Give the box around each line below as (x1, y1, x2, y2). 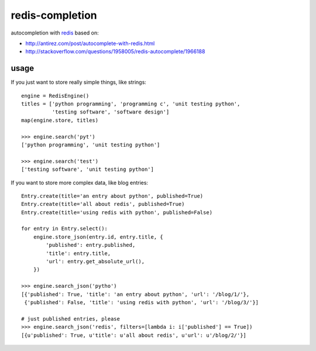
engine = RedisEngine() (21, 92, 90, 99)
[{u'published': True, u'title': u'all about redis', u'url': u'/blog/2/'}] (21, 332, 247, 339)
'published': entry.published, (46, 242, 136, 249)
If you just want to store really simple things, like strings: (11, 79, 146, 86)
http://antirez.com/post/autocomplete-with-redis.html (25, 40, 155, 47)
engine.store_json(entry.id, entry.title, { (33, 233, 163, 240)
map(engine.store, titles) (21, 117, 99, 123)
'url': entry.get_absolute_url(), (46, 258, 145, 265)
